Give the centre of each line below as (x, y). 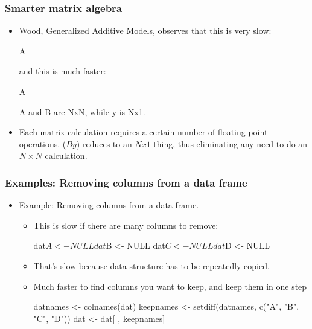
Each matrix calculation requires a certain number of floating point (143, 132)
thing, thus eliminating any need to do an (231, 143)
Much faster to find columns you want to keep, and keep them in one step (170, 286)
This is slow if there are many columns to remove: (126, 225)
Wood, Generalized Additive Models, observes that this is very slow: (145, 30)
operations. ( (43, 143)
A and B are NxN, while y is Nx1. (82, 111)
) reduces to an (104, 143)
